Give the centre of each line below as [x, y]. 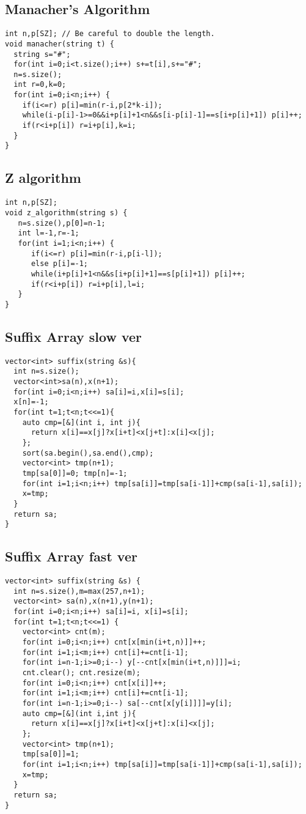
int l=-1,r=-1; [49, 233]
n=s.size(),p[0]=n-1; [62, 223]
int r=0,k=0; [40, 85]
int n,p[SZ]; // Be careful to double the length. [110, 34]
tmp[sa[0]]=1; [51, 754]
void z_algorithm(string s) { [66, 213]
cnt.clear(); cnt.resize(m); [81, 672]
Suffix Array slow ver [73, 336]
